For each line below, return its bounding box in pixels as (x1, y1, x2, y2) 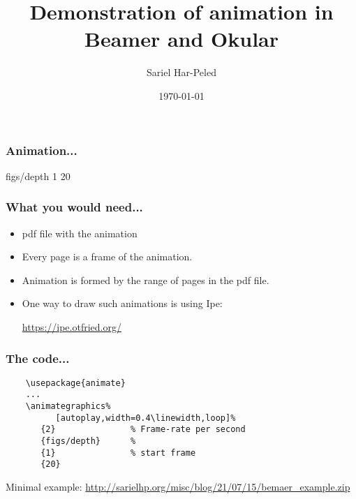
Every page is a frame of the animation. (22, 249, 193, 264)
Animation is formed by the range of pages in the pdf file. (22, 272, 269, 287)
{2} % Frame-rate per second (40, 424, 246, 435)
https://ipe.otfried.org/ (22, 319, 121, 334)
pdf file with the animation (22, 225, 138, 240)
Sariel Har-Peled (147, 65, 216, 80)
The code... (6, 349, 70, 366)
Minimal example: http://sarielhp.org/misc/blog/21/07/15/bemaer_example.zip (6, 479, 350, 494)
